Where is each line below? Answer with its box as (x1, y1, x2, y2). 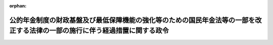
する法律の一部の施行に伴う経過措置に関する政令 (16, 26, 169, 35)
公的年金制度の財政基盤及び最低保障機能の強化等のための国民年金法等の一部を (9, 15, 255, 24)
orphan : (9, 3, 27, 8)
